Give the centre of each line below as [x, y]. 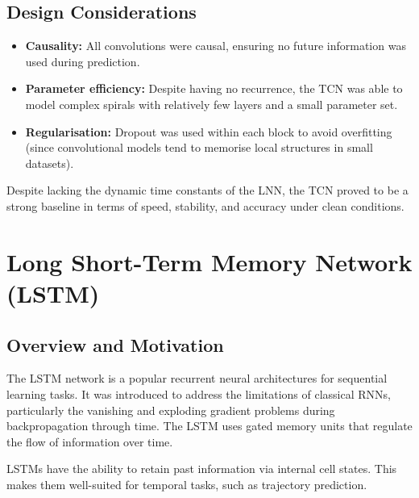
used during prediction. [83, 61]
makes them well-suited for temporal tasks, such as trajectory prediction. [187, 484]
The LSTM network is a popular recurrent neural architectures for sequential [197, 378]
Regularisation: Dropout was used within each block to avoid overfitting [209, 131]
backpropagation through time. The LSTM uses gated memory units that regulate [209, 426]
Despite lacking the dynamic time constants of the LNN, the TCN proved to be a [207, 190]
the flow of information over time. [90, 441]
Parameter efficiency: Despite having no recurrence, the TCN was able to [214, 88]
